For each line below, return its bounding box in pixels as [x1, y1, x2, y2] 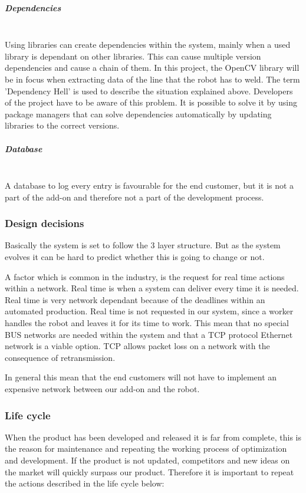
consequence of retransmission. [5, 351, 116, 363]
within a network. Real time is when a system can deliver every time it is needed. [5, 282, 299, 294]
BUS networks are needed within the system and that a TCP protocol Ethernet [5, 328, 293, 340]
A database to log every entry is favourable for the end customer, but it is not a [5, 179, 294, 192]
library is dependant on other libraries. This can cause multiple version [5, 50, 261, 62]
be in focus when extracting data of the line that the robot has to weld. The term [5, 73, 300, 85]
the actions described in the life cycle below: [5, 477, 164, 489]
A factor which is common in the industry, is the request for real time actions [5, 270, 285, 282]
